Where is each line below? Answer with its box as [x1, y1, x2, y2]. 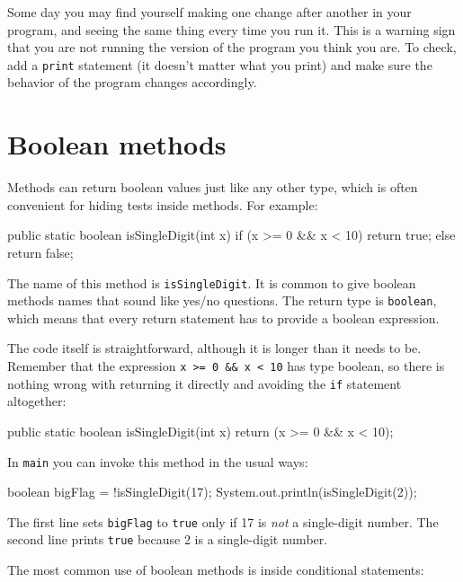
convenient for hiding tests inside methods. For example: [7, 195, 318, 214]
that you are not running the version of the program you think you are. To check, [7, 38, 457, 57]
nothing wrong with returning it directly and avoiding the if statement [7, 374, 402, 392]
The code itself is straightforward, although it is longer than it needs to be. [7, 339, 422, 357]
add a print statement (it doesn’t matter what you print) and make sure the [7, 55, 432, 74]
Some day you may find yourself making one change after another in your [7, 3, 412, 21]
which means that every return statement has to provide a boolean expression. [7, 308, 440, 327]
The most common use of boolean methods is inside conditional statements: [7, 560, 424, 579]
